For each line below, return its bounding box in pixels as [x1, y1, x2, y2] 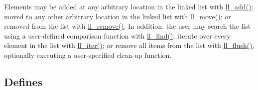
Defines [4, 74, 43, 89]
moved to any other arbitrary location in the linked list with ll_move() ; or [4, 11, 231, 21]
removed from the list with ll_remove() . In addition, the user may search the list [4, 21, 251, 31]
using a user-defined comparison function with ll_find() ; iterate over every [4, 30, 231, 41]
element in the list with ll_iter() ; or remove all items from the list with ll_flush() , [4, 40, 255, 50]
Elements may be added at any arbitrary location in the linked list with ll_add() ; [4, 1, 254, 11]
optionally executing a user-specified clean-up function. [4, 49, 172, 60]
